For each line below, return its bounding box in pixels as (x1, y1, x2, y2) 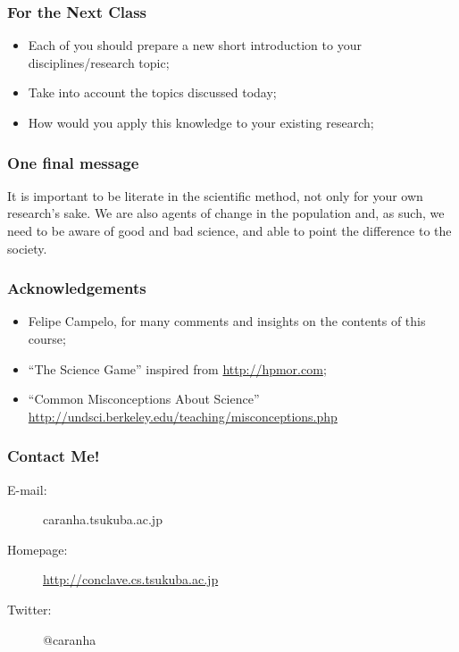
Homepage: (7, 539, 68, 558)
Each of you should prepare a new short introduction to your (28, 36, 362, 54)
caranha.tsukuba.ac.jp (43, 510, 163, 529)
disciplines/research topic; (28, 53, 170, 71)
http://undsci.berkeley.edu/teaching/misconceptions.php (28, 406, 338, 425)
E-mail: (7, 480, 47, 498)
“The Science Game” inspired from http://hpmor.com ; (28, 359, 327, 378)
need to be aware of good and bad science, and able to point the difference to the (7, 222, 452, 239)
